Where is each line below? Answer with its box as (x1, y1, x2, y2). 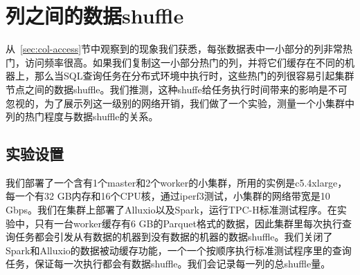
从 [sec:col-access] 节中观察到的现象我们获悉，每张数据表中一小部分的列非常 (6, 41, 343, 56)
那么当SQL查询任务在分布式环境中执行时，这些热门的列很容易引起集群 (34, 68, 354, 83)
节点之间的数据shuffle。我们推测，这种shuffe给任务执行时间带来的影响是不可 (6, 82, 348, 96)
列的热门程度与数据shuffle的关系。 (6, 109, 159, 124)
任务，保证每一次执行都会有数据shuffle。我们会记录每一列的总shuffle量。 (6, 256, 331, 271)
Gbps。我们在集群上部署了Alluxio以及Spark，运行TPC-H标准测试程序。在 (6, 202, 337, 217)
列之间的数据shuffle (6, 1, 184, 30)
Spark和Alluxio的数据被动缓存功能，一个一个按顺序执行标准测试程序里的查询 (6, 243, 352, 257)
